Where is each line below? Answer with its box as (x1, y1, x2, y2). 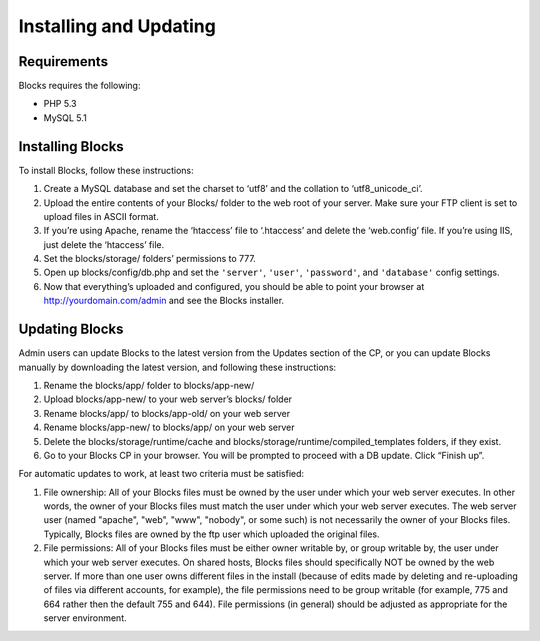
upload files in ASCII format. (43, 210, 159, 222)
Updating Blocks (18, 321, 124, 338)
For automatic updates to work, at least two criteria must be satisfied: (18, 468, 305, 480)
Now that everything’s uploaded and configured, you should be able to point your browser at (43, 280, 425, 292)
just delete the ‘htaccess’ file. (43, 238, 165, 250)
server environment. (43, 612, 127, 624)
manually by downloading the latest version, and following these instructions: (18, 361, 337, 373)
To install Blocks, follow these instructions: (18, 164, 194, 176)
